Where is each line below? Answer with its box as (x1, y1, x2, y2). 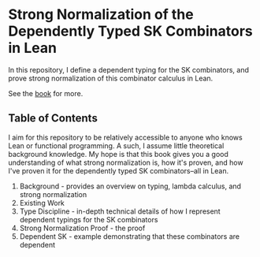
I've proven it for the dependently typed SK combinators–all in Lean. (8, 166, 229, 175)
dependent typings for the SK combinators (19, 214, 158, 224)
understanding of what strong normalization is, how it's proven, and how (8, 158, 243, 167)
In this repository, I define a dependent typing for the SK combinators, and (8, 65, 250, 74)
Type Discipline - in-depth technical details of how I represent (19, 207, 221, 216)
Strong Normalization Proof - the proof (19, 223, 146, 233)
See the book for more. (8, 88, 84, 98)
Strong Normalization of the (8, 6, 195, 24)
